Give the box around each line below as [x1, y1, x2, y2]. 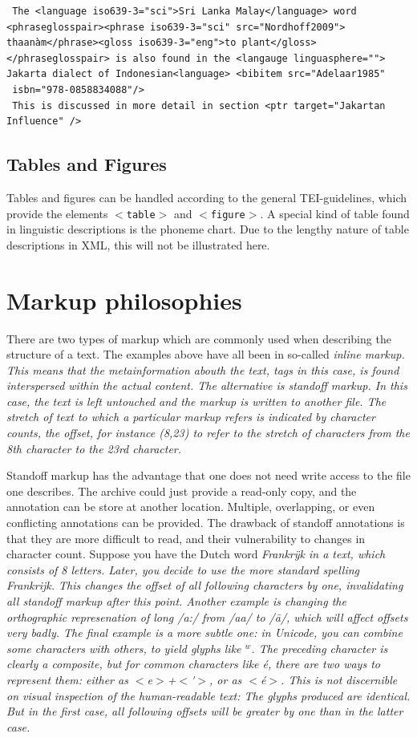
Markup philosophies [6, 283, 242, 316]
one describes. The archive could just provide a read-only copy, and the [6, 482, 357, 499]
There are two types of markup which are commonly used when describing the [6, 330, 391, 347]
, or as [209, 671, 242, 687]
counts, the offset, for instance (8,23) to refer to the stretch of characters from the [6, 424, 410, 441]
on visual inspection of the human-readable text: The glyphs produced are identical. [6, 687, 411, 704]
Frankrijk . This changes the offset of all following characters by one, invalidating [6, 577, 403, 594]
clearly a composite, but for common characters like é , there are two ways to [6, 655, 380, 672]
